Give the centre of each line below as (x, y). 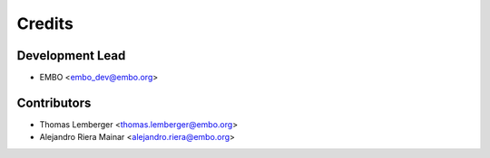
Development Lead (71, 56)
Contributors (54, 102)
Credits (45, 23)
